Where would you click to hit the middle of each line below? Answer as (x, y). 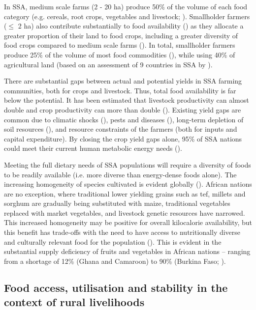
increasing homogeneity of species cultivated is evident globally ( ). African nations (128, 184)
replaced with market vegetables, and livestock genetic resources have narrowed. (125, 212)
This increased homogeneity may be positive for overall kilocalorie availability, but (128, 222)
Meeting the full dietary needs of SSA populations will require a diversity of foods (128, 164)
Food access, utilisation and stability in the (116, 287)
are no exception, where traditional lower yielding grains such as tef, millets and (125, 193)
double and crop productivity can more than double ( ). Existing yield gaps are (123, 109)
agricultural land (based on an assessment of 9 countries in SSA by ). (108, 64)
